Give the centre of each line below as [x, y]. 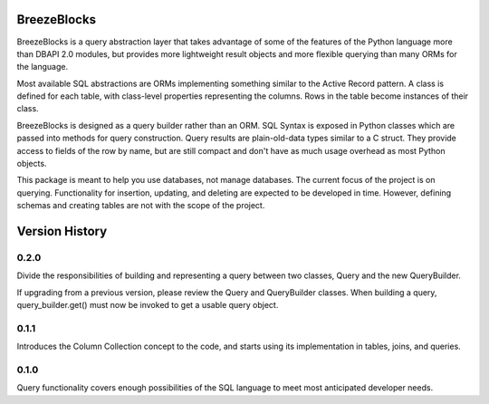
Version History [62, 231]
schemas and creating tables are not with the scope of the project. [141, 206]
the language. [42, 67]
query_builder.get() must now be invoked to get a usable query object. [148, 305]
